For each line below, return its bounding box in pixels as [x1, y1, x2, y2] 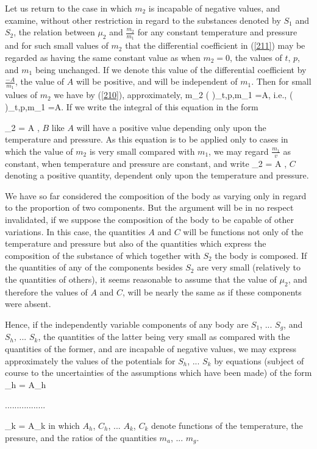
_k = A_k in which [5, 419, 80, 431]
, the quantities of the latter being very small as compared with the [38, 330, 290, 343]
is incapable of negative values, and [148, 2, 280, 14]
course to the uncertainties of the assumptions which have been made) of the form [5, 366, 312, 379]
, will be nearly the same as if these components [122, 285, 302, 298]
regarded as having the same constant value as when [5, 51, 201, 64]
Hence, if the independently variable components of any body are [5, 317, 249, 330]
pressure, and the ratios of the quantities [5, 431, 157, 444]
